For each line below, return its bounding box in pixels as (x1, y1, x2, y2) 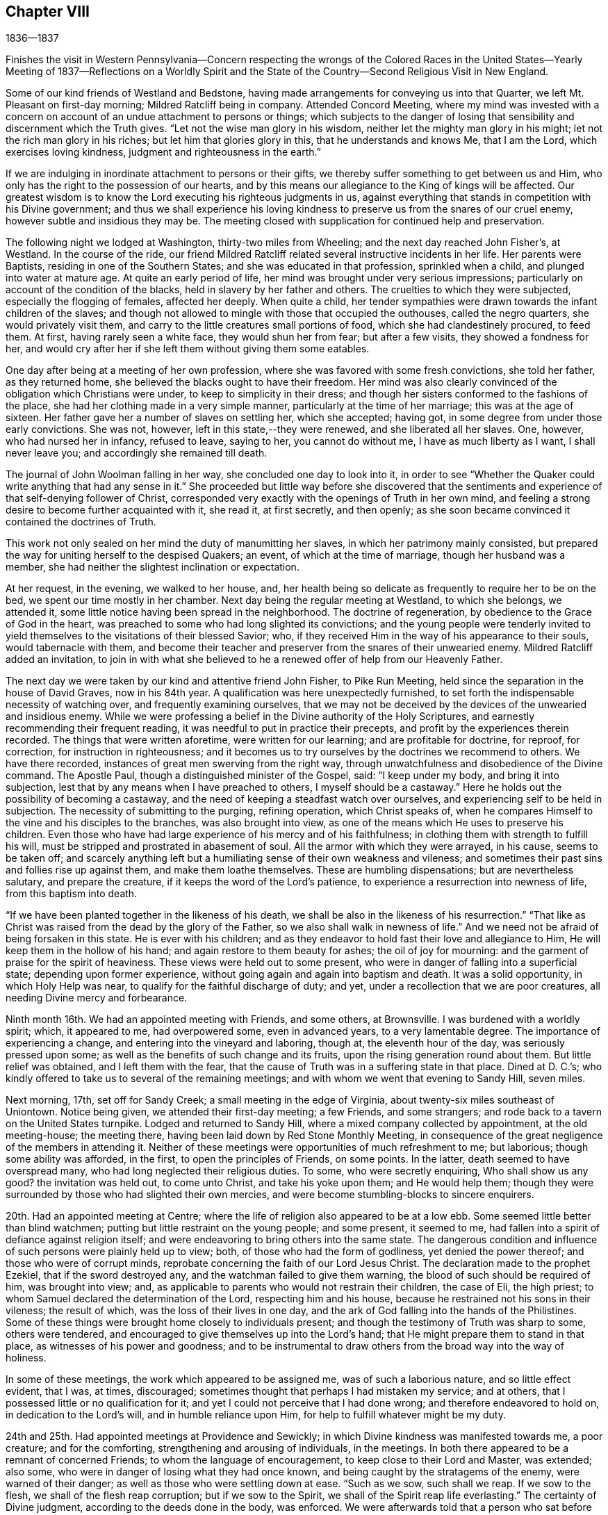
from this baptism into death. (6, 887, 138, 900)
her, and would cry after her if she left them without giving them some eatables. (6, 343, 370, 355)
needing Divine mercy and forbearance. (6, 992, 188, 1004)
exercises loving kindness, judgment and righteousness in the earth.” (6, 146, 321, 158)
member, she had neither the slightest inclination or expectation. (6, 561, 299, 573)
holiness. (6, 1352, 47, 1364)
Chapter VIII (6, 3, 90, 20)
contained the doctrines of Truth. (6, 516, 156, 528)
